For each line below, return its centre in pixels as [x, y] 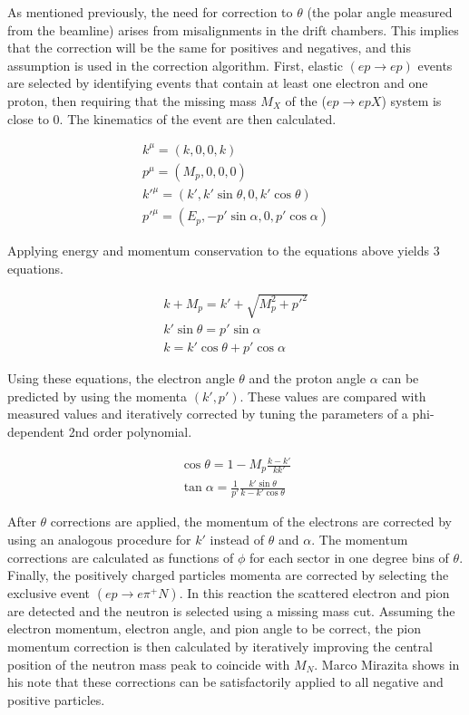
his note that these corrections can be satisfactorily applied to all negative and [225, 682]
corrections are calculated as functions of [121, 557]
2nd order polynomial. [130, 431]
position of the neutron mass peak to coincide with [149, 664]
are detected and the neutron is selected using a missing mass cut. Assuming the [231, 610]
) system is [411, 100]
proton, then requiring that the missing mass [132, 100]
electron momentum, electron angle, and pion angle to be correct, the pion [214, 628]
